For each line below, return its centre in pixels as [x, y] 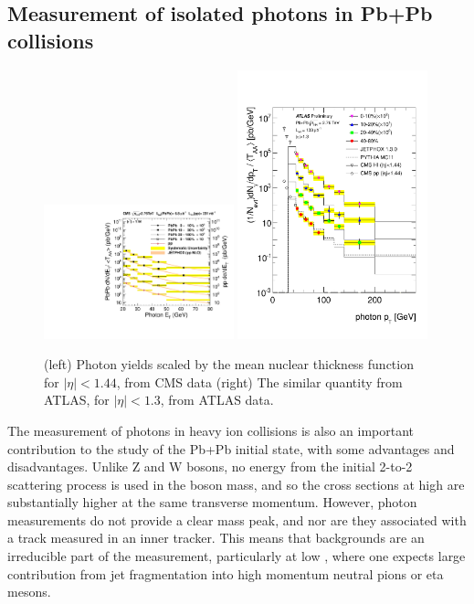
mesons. [29, 592]
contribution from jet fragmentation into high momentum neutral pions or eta [226, 573]
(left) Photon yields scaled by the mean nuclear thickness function [229, 364]
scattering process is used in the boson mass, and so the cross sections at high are [236, 484]
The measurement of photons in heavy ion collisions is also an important [211, 430]
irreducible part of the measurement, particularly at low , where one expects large [237, 556]
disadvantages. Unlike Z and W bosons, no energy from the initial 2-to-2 [210, 466]
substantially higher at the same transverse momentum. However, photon [212, 502]
